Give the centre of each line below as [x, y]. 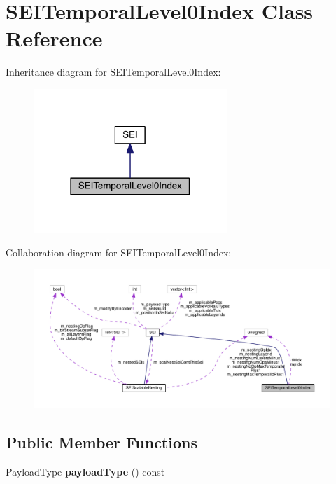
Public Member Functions [101, 442]
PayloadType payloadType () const [85, 471]
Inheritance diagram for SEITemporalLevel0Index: [113, 72]
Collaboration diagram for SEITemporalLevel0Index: [119, 252]
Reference [54, 38]
